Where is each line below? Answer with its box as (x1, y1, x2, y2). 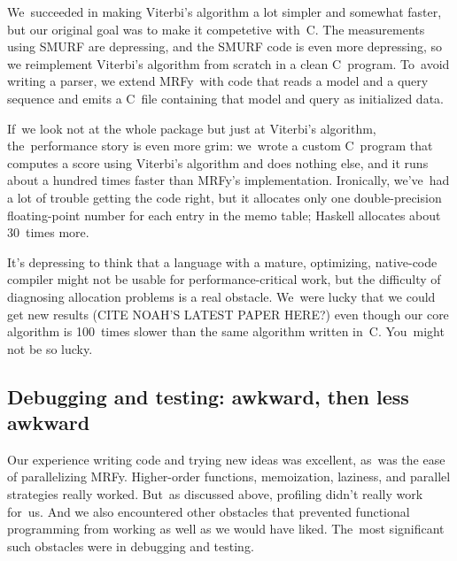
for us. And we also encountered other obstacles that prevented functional (7, 502, 410, 520)
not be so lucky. (7, 339, 93, 357)
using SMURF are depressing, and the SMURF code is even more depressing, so (7, 37, 443, 56)
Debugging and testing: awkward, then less (7, 382, 409, 410)
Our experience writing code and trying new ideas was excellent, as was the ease (7, 450, 445, 468)
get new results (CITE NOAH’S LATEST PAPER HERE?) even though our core (7, 304, 449, 323)
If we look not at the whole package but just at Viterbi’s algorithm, (7, 119, 376, 137)
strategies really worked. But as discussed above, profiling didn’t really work (7, 485, 423, 503)
